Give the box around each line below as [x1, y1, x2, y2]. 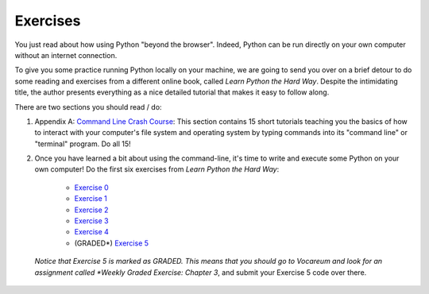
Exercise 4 [74, 227, 109, 237]
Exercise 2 [74, 205, 109, 215]
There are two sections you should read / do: [14, 102, 162, 111]
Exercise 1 [74, 194, 107, 203]
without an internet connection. [14, 50, 118, 60]
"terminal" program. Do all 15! [34, 139, 131, 149]
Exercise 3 [74, 216, 109, 226]
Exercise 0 [74, 183, 109, 192]
